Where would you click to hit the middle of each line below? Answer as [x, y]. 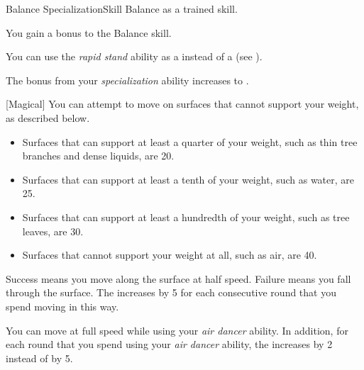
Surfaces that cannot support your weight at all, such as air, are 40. [170, 255]
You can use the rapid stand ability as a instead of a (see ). [134, 56]
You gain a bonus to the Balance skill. [89, 32]
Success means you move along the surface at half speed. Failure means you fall [178, 278]
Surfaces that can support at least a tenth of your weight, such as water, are [188, 179]
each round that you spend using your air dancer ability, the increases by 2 [169, 344]
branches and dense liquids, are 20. [98, 156]
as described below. [48, 117]
